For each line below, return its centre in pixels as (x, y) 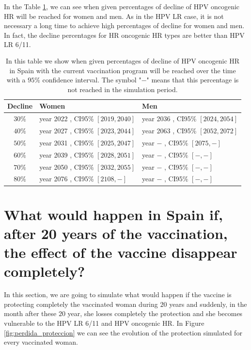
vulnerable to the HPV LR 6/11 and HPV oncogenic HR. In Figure (104, 323)
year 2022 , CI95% (67, 119)
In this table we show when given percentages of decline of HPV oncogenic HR (123, 60)
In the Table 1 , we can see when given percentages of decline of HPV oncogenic (122, 6)
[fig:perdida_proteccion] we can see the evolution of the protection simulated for (123, 332)
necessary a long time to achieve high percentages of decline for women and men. (124, 25)
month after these (30, 313)
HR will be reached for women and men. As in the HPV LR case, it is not (114, 16)
